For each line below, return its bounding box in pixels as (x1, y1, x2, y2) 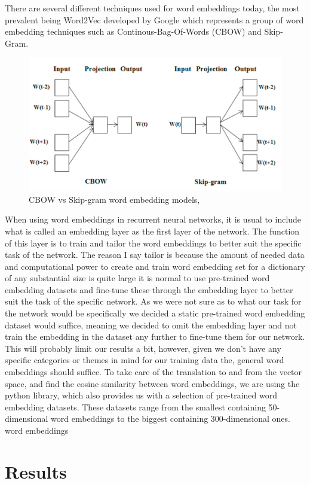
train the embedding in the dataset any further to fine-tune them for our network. (5, 330, 305, 343)
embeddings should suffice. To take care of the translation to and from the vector (5, 366, 302, 378)
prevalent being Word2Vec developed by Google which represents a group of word (5, 13, 304, 26)
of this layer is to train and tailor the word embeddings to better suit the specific (5, 236, 302, 249)
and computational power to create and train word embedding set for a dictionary (5, 260, 305, 272)
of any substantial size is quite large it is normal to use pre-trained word (5, 272, 270, 284)
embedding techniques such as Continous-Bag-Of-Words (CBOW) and (5, 25, 262, 38)
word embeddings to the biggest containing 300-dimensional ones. (51, 412, 290, 425)
